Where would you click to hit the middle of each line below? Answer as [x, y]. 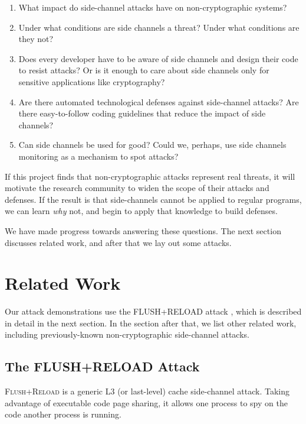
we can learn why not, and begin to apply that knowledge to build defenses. [141, 211]
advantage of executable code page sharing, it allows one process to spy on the [146, 402]
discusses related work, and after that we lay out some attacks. [118, 242]
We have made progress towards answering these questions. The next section [143, 230]
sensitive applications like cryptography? [92, 81]
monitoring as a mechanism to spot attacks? [98, 156]
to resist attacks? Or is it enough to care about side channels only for [144, 70]
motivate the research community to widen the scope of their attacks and [137, 188]
